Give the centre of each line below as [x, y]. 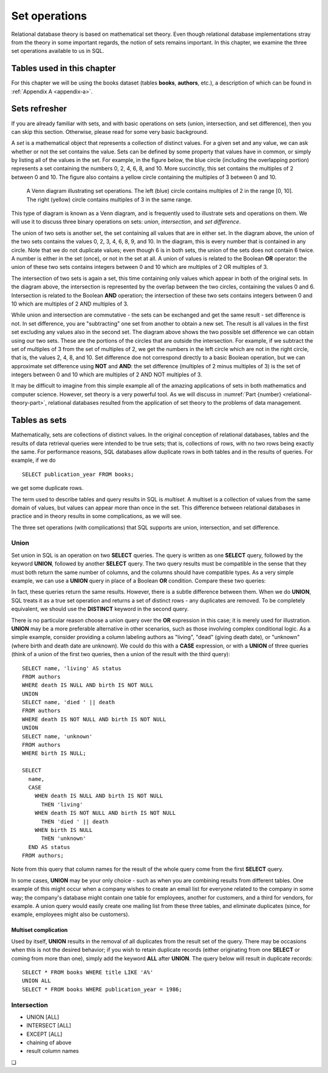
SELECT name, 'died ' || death [69, 702]
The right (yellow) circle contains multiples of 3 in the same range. [109, 199]
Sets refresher [39, 109]
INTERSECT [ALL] [49, 1026]
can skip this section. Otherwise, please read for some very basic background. [110, 131]
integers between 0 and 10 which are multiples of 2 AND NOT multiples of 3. [107, 375]
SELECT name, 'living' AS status [72, 668]
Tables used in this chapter [63, 68]
